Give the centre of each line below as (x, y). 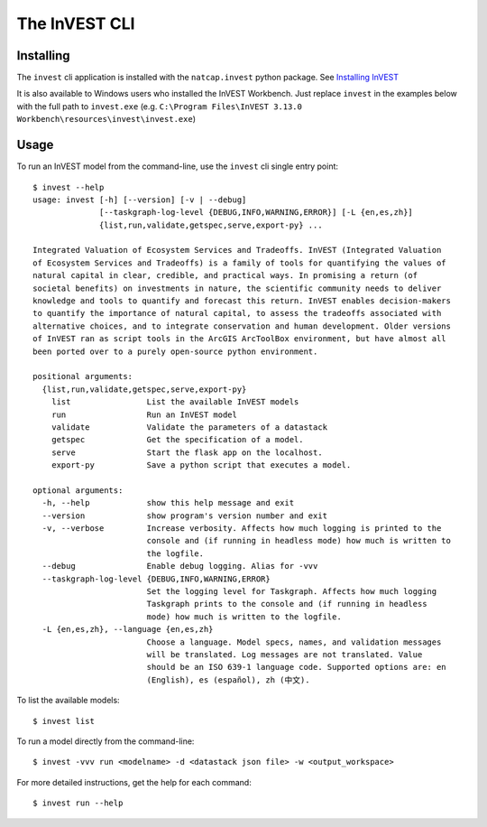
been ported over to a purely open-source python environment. (175, 351)
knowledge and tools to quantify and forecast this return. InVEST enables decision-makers (242, 301)
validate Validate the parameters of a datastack (189, 427)
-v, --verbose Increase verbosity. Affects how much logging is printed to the (242, 529)
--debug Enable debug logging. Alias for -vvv (180, 566)
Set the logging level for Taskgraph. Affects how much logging (292, 592)
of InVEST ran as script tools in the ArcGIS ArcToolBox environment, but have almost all (239, 339)
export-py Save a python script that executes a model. (201, 465)
